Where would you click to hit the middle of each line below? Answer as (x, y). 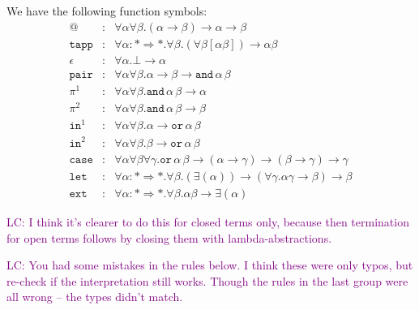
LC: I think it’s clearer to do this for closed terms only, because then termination (208, 222)
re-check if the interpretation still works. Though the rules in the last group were (207, 280)
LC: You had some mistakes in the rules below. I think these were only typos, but (210, 265)
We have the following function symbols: (107, 11)
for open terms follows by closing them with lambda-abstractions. (169, 237)
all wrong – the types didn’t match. (95, 297)
